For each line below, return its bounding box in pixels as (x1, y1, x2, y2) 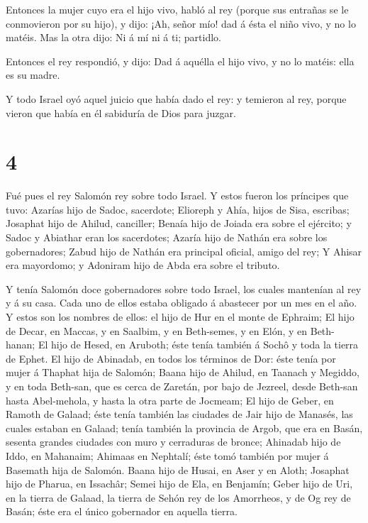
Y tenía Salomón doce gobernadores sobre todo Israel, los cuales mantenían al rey (6, 281, 362, 296)
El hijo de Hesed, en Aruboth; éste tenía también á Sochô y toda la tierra (38, 337, 359, 352)
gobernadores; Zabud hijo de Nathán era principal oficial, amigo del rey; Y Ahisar (6, 243, 362, 258)
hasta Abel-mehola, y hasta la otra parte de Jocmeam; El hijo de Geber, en (6, 392, 334, 407)
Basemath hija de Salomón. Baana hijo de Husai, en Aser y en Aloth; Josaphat (6, 462, 350, 477)
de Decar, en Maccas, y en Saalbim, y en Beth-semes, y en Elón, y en (6, 323, 308, 338)
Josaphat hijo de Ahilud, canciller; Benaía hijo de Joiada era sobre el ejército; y (6, 216, 352, 231)
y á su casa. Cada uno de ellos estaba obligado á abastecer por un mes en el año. (6, 295, 357, 310)
